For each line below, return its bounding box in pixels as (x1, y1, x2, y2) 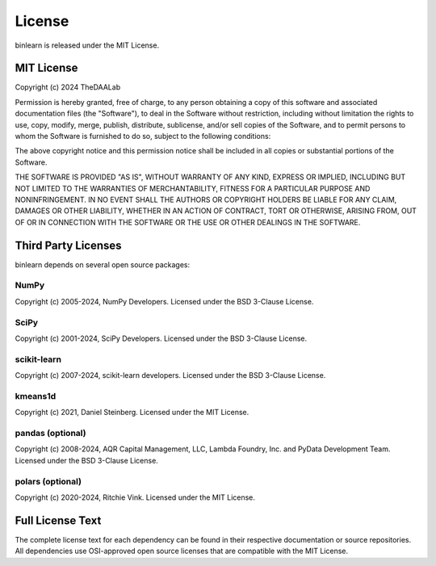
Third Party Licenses (15, 238, 122, 252)
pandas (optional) (15, 427, 86, 438)
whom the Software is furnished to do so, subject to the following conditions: (15, 132, 271, 141)
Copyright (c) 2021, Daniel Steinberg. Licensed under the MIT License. (15, 408, 249, 417)
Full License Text (15, 514, 102, 527)
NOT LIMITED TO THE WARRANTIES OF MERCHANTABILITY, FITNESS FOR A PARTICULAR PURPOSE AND (15, 183, 371, 193)
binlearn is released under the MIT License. (15, 40, 160, 50)
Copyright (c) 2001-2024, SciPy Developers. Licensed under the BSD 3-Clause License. (15, 333, 308, 343)
